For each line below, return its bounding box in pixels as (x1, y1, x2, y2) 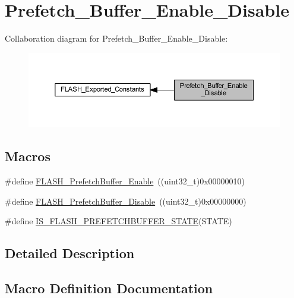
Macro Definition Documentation (5, 278, 213, 297)
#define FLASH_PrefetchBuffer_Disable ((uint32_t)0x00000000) (5, 195, 246, 207)
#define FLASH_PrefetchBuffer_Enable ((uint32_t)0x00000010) (5, 174, 245, 187)
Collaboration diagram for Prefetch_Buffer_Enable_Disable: (5, 32, 228, 45)
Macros (5, 147, 50, 165)
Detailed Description (5, 244, 135, 262)
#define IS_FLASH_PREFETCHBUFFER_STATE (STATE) (5, 215, 232, 227)
